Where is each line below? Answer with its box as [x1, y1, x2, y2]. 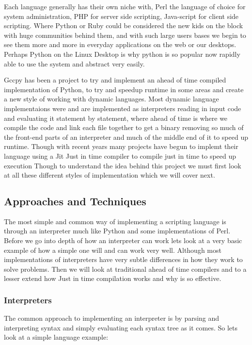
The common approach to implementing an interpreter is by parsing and [4, 313, 220, 323]
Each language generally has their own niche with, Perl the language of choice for [4, 1, 246, 11]
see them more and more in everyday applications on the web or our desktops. [4, 39, 236, 49]
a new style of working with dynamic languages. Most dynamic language [4, 94, 219, 104]
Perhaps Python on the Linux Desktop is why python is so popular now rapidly [4, 49, 240, 59]
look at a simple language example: [4, 332, 109, 342]
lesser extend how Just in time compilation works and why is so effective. [4, 273, 221, 283]
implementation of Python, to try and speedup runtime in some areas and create [4, 84, 244, 94]
